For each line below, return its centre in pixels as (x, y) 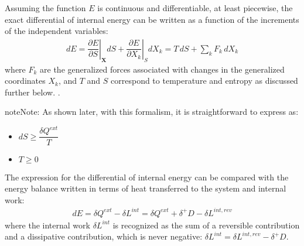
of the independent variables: (57, 31)
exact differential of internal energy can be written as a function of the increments (152, 19)
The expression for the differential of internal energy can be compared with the (147, 177)
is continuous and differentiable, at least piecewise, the (195, 8)
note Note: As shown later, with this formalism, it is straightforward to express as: (152, 112)
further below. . (33, 92)
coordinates (25, 81)
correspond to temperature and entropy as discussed (204, 81)
